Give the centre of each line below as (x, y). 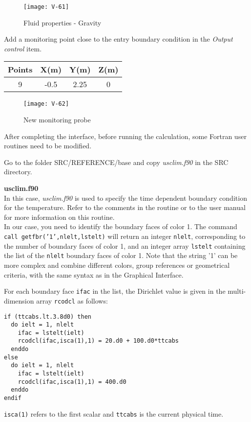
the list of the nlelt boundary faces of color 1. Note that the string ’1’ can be (121, 255)
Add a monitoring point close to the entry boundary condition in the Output (118, 39)
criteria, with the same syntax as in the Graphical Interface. (94, 274)
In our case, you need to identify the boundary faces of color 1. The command (121, 226)
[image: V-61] (46, 7)
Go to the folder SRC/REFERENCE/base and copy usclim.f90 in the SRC (116, 162)
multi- (237, 291)
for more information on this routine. (59, 217)
